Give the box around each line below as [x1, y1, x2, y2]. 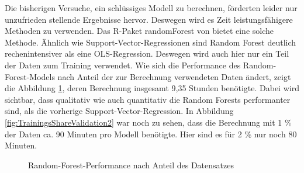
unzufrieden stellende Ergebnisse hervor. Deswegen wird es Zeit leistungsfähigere [5, 13, 293, 25]
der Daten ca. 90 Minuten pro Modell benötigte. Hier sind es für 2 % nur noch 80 [5, 127, 297, 140]
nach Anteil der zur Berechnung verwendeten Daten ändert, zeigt [57, 70, 291, 82]
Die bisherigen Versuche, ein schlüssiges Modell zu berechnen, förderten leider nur [5, 2, 298, 13]
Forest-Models [5, 70, 55, 82]
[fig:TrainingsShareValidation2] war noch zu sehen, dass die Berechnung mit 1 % [5, 116, 292, 128]
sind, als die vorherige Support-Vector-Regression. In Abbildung [5, 105, 234, 117]
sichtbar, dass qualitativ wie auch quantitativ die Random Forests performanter [5, 93, 291, 105]
